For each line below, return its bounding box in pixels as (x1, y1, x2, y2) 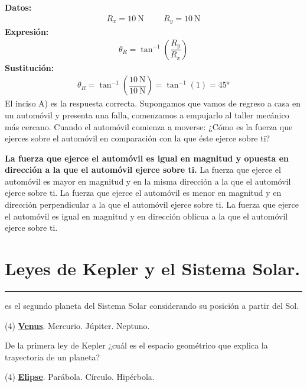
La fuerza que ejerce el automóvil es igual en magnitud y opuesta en (5, 151, 289, 164)
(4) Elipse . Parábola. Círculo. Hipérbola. (5, 370, 155, 383)
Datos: (5, 1, 32, 13)
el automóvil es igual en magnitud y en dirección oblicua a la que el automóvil (5, 209, 288, 222)
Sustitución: (5, 61, 54, 73)
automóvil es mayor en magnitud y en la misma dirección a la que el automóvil (5, 175, 291, 187)
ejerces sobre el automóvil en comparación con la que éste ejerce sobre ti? (5, 132, 270, 144)
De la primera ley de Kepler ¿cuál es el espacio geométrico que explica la (5, 339, 268, 351)
